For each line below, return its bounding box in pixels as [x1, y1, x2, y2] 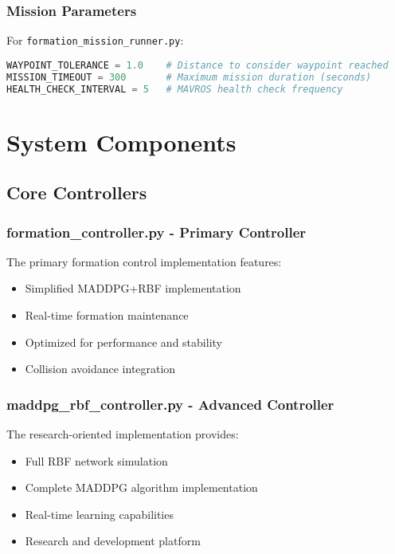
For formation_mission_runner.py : [6, 32, 184, 49]
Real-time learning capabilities [25, 505, 174, 522]
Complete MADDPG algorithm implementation [25, 479, 258, 496]
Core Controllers [6, 180, 147, 205]
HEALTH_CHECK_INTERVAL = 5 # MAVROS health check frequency [6, 83, 343, 95]
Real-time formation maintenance [25, 307, 189, 324]
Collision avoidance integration [25, 360, 176, 377]
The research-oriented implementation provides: [6, 426, 239, 442]
